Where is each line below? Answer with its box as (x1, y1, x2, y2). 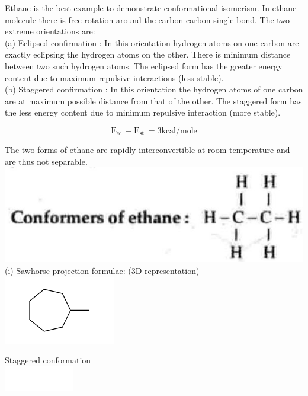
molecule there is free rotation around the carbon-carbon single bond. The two (5, 13, 290, 25)
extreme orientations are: (5, 25, 95, 37)
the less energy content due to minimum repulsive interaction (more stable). (5, 106, 281, 119)
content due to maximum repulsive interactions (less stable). (5, 71, 224, 84)
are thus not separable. (5, 155, 88, 167)
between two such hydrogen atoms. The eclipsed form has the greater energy (5, 59, 283, 72)
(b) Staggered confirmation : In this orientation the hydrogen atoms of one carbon (5, 83, 303, 95)
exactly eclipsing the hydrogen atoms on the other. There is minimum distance (5, 48, 291, 60)
